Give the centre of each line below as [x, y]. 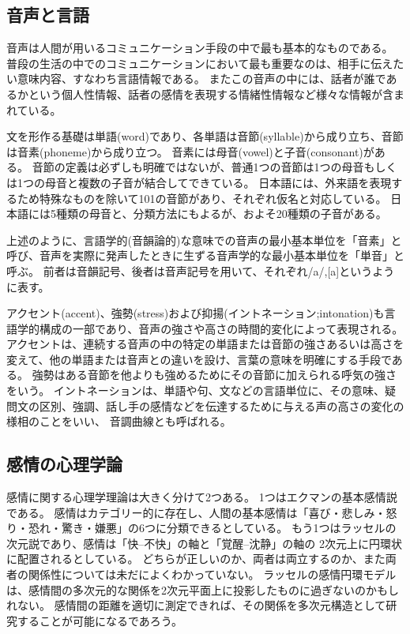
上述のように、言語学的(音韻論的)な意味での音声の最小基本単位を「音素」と [204, 240]
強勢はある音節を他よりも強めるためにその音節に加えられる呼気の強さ [214, 375]
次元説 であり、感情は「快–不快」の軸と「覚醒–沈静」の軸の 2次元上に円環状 [204, 543]
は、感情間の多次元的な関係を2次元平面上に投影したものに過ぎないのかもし [203, 589]
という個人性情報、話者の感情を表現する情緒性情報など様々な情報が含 [211, 94]
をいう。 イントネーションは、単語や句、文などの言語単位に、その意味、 [196, 390]
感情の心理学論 [64, 464]
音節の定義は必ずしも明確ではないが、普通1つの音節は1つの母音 [198, 167]
